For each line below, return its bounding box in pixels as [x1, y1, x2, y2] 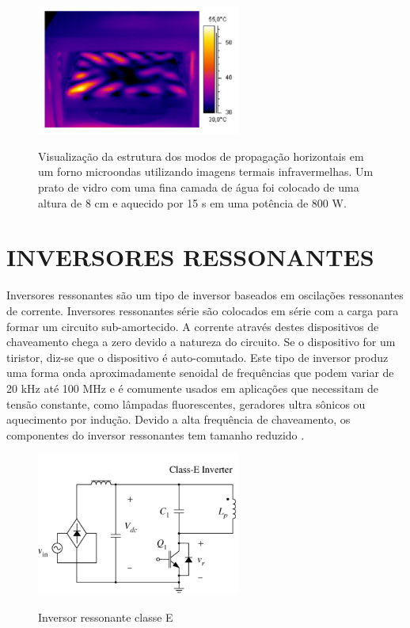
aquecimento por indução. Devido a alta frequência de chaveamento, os [6, 411, 351, 428]
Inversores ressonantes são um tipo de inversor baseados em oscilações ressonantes [6, 287, 404, 303]
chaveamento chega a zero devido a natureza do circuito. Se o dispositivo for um [6, 333, 396, 350]
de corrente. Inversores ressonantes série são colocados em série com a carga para [6, 302, 399, 318]
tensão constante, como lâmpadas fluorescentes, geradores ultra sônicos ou [6, 395, 366, 412]
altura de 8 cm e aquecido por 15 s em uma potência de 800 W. [38, 194, 347, 211]
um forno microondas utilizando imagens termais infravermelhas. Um [38, 163, 374, 180]
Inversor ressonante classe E [38, 608, 173, 625]
